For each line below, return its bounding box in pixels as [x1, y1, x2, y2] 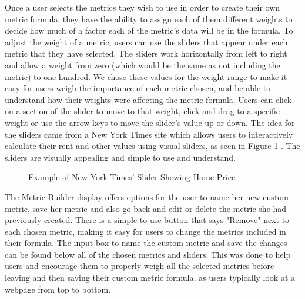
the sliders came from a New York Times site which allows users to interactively [5, 128, 293, 140]
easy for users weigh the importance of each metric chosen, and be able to [5, 82, 271, 94]
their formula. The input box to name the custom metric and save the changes [5, 237, 287, 249]
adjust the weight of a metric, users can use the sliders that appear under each [5, 35, 288, 48]
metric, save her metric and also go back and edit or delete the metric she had [5, 202, 287, 214]
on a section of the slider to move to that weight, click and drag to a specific [5, 105, 280, 117]
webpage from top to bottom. [5, 283, 111, 295]
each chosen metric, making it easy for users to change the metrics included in [5, 225, 286, 237]
